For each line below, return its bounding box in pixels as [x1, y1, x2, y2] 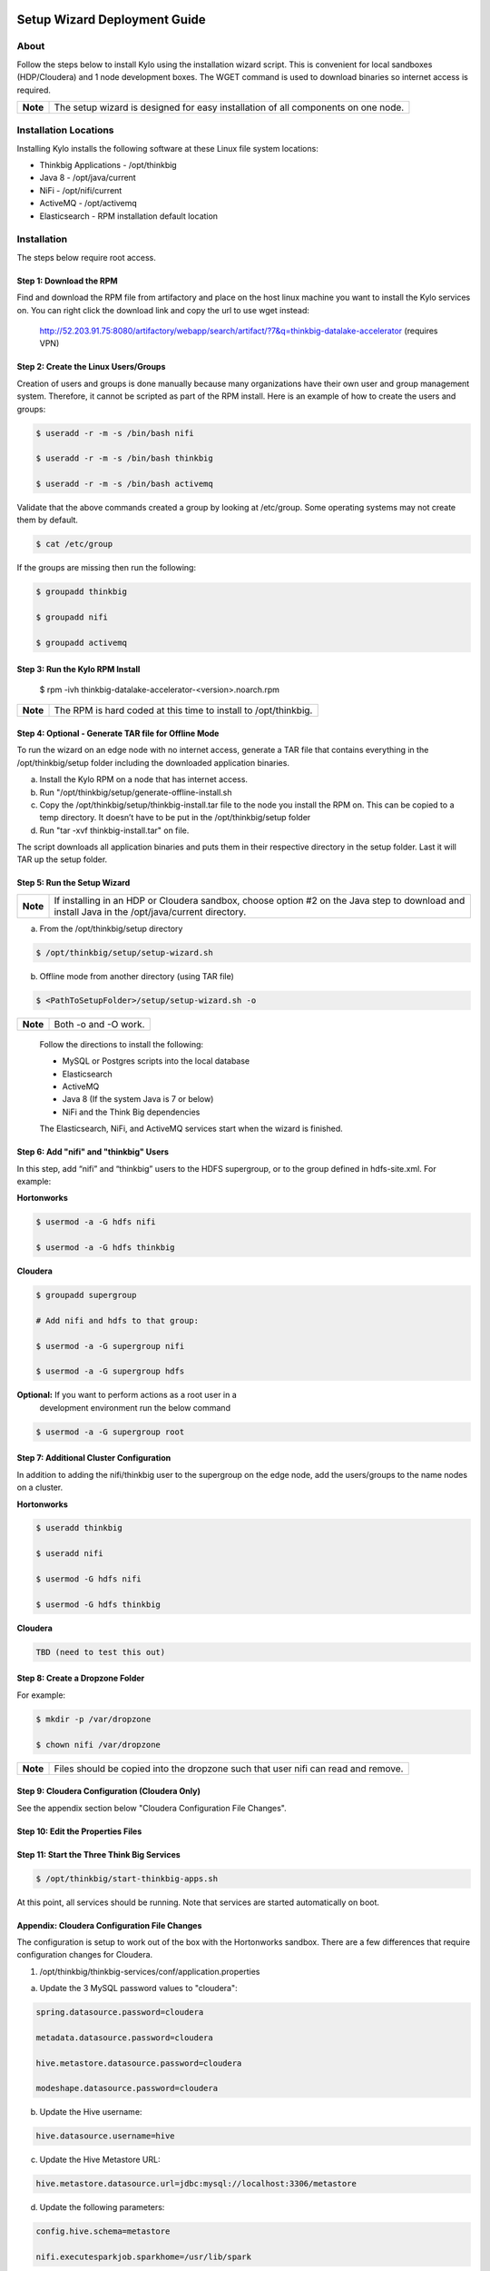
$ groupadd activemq [35, 637, 127, 648]
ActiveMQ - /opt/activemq [39, 198, 138, 209]
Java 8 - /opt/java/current [39, 173, 136, 183]
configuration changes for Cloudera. [16, 1949, 153, 1960]
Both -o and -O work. [54, 1017, 145, 1030]
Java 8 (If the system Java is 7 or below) [62, 1094, 214, 1105]
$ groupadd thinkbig [35, 587, 127, 597]
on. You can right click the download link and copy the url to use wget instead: [16, 304, 310, 315]
